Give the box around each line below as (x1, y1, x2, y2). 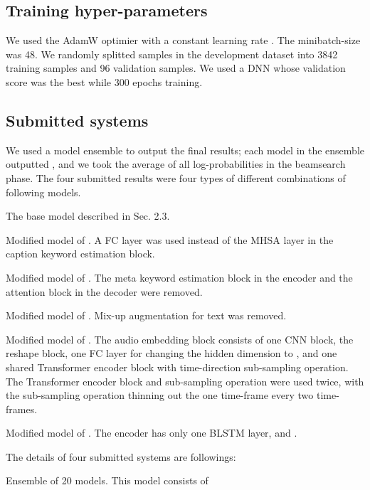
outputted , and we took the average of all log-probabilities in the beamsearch (6, 156, 346, 171)
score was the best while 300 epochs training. (6, 74, 203, 89)
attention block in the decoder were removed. (6, 284, 203, 299)
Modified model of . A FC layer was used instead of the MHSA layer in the (6, 232, 334, 247)
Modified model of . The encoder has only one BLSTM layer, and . (6, 425, 297, 440)
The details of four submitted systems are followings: (6, 449, 236, 464)
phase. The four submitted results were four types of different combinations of (6, 170, 346, 185)
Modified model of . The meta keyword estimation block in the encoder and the (6, 270, 353, 284)
